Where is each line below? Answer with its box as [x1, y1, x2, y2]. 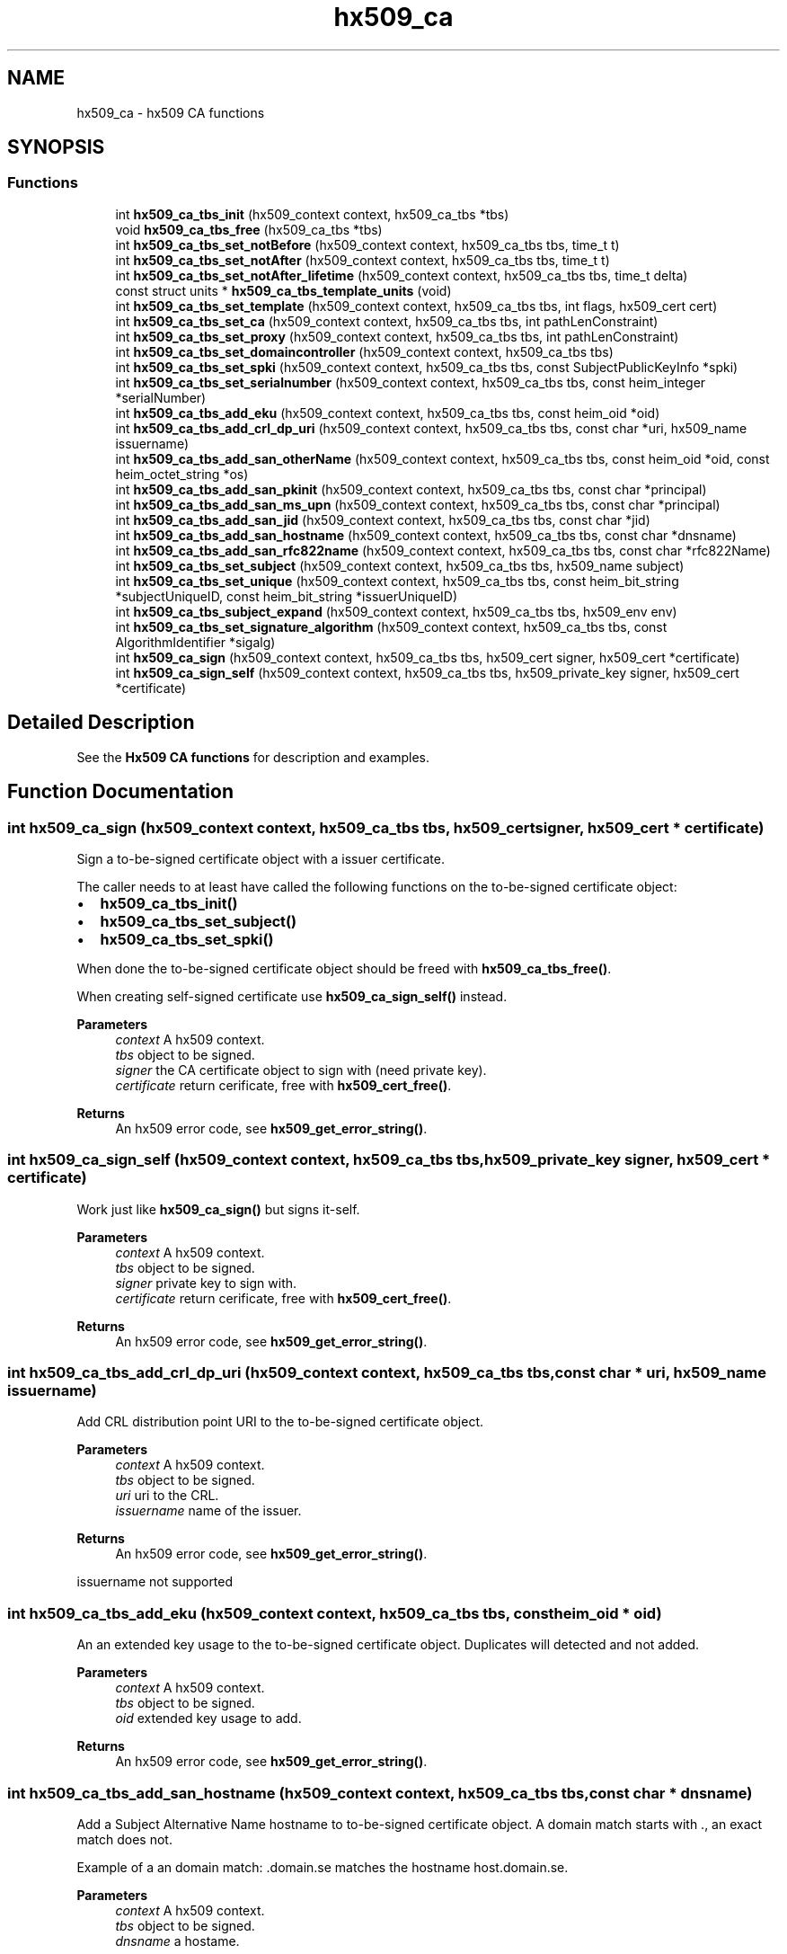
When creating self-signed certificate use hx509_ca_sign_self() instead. [76, 988, 508, 1004]
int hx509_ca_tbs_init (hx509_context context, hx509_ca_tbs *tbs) [115, 206, 509, 222]
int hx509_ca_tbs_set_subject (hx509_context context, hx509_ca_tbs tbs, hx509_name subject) [115, 557, 685, 573]
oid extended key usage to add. [115, 1710, 302, 1727]
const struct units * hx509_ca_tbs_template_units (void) [115, 282, 452, 298]
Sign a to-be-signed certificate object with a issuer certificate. [76, 850, 445, 866]
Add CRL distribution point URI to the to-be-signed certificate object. [76, 1414, 484, 1430]
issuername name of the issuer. [115, 1503, 302, 1519]
